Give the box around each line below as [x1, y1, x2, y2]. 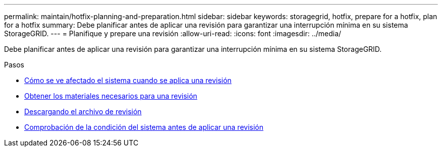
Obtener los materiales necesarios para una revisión [24, 92, 197, 100]
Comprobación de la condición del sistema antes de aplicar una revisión [24, 123, 263, 131]
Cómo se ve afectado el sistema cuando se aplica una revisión [24, 76, 232, 85]
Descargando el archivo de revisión [24, 107, 142, 116]
